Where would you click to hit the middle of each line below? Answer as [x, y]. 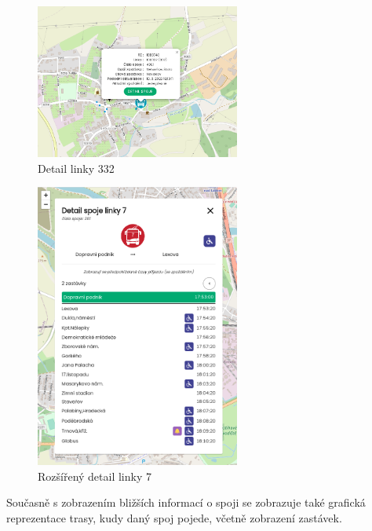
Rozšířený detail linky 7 [95, 476]
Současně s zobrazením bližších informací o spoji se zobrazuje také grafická [186, 502]
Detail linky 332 [76, 168]
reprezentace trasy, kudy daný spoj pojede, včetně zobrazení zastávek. [174, 517]
